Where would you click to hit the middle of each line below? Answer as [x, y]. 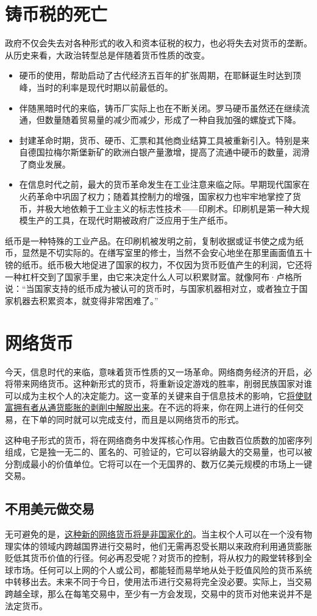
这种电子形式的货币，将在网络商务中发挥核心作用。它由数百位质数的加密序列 [158, 440]
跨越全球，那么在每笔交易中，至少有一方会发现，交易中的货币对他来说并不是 [158, 594]
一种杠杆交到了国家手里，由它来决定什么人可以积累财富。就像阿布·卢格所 [153, 276]
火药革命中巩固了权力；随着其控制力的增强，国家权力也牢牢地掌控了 [156, 196]
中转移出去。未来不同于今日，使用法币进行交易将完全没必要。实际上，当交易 [158, 582]
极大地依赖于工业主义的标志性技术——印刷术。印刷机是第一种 [169, 208]
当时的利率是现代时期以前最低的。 [105, 87]
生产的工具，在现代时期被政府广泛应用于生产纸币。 [130, 220]
